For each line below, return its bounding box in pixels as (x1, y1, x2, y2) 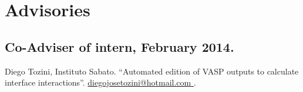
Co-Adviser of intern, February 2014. (5, 37, 234, 55)
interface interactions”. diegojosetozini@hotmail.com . (5, 76, 196, 89)
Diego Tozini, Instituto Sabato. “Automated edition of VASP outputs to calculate (5, 65, 299, 77)
